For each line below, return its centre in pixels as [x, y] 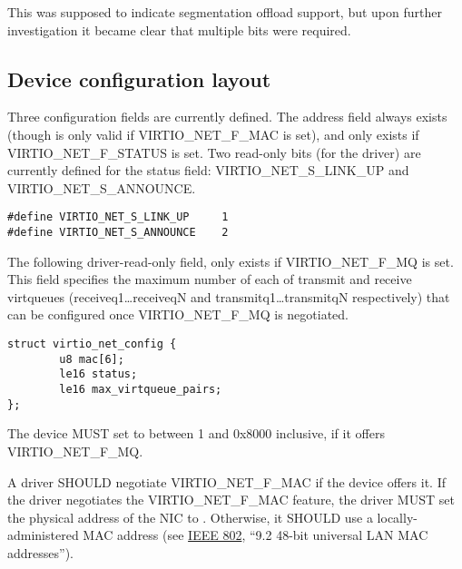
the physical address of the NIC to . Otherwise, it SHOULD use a [190, 517]
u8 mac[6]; [92, 359]
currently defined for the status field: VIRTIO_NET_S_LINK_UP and [208, 170]
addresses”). [40, 552]
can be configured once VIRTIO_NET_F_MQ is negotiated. [178, 314]
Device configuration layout [139, 78]
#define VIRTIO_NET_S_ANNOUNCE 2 [118, 233]
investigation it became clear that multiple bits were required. [179, 29]
